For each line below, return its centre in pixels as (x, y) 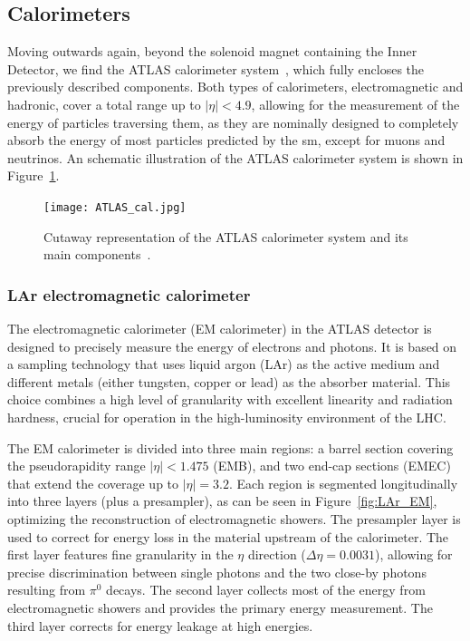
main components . (97, 254)
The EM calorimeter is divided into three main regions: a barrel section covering (230, 447)
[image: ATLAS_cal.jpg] (115, 207)
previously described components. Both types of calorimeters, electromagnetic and (235, 87)
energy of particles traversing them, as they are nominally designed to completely (233, 122)
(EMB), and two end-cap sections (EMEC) (332, 466)
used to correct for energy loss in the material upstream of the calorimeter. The (228, 536)
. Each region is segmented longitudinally (344, 483)
